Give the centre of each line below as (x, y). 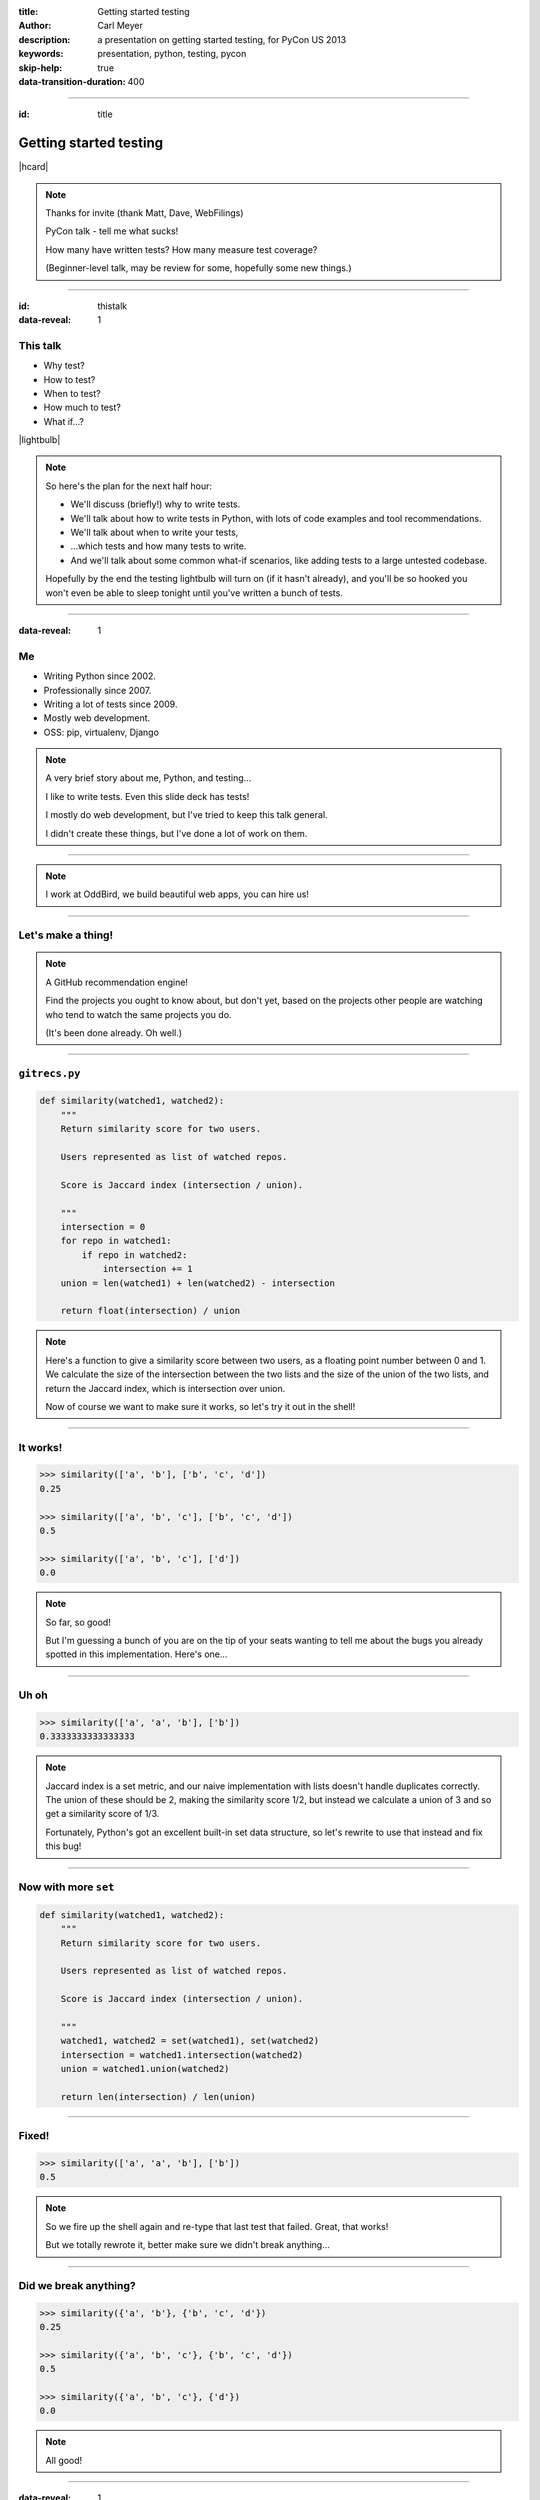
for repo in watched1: (116, 1241)
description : (44, 39)
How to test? (69, 379)
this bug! (63, 1846)
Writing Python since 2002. (100, 676)
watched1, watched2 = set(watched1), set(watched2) (190, 2041)
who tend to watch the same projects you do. (138, 1014)
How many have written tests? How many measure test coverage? (181, 249)
